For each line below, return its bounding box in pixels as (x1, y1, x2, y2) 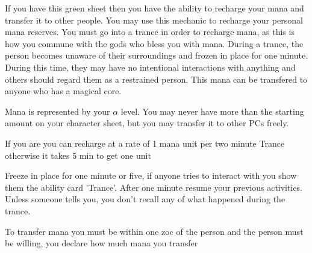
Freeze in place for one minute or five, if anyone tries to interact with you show (5, 169, 297, 182)
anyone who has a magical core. (5, 85, 122, 97)
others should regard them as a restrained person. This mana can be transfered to (5, 72, 308, 85)
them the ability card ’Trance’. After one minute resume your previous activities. (5, 181, 302, 193)
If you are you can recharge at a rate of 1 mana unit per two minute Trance (5, 136, 285, 149)
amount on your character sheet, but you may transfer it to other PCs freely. (5, 117, 289, 129)
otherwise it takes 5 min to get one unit (5, 149, 151, 161)
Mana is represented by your (5, 104, 110, 117)
